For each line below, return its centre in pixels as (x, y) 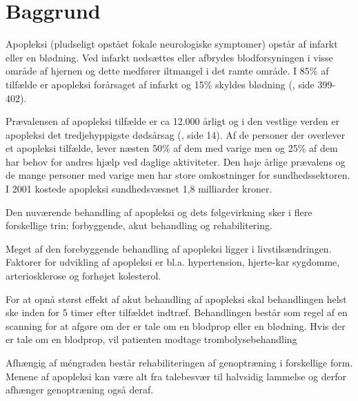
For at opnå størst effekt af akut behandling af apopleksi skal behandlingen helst (176, 299)
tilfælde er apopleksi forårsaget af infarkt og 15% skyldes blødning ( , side (160, 84)
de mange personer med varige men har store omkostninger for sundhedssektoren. (178, 175)
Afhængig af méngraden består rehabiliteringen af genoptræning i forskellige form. (179, 362)
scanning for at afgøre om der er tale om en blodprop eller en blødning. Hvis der (176, 325)
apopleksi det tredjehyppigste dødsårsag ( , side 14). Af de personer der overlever (176, 134)
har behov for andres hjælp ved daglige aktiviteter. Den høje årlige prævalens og (176, 161)
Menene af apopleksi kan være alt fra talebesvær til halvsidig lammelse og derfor (176, 376)
